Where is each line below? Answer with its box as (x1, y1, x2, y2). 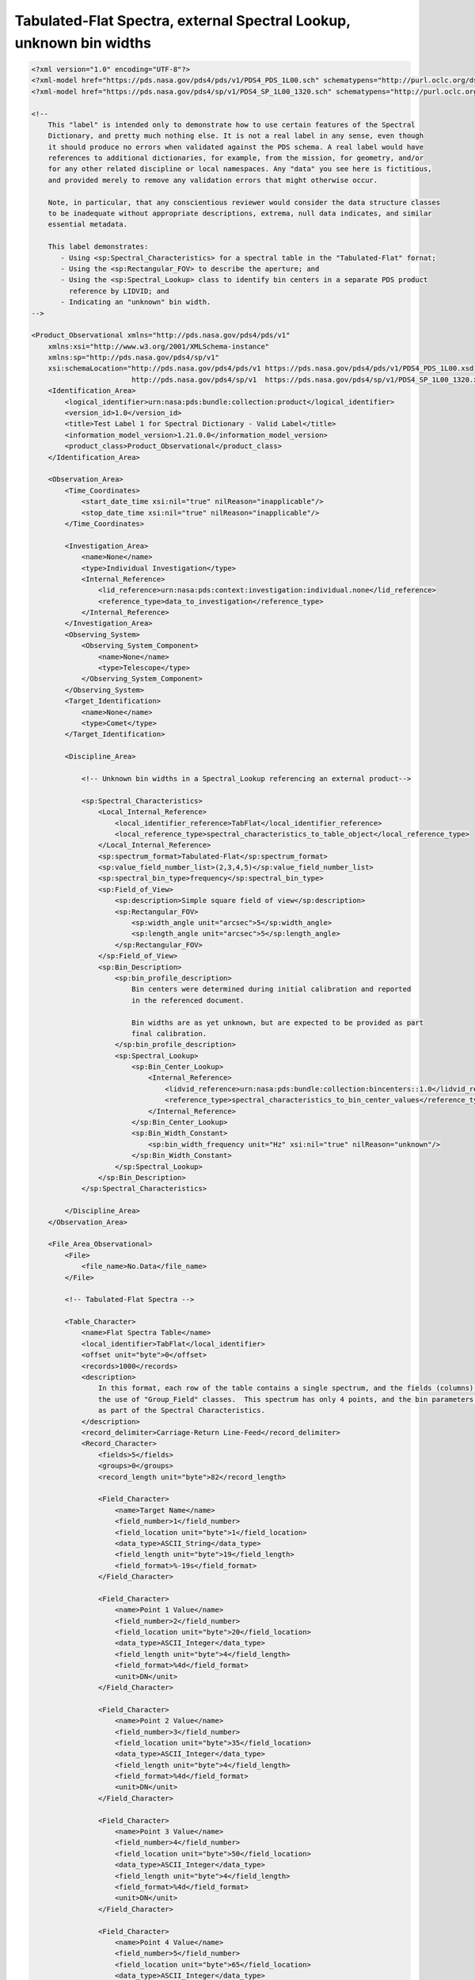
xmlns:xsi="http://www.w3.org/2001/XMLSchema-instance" (47, 341, 270, 351)
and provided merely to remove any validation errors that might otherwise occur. (47, 175, 378, 185)
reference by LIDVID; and (68, 286, 169, 295)
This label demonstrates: (47, 242, 149, 251)
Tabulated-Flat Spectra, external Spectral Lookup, (14, 12, 351, 29)
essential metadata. (47, 220, 128, 229)
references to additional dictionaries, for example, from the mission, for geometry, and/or (47, 154, 424, 162)
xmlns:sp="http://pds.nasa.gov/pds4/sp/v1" (47, 353, 219, 362)
